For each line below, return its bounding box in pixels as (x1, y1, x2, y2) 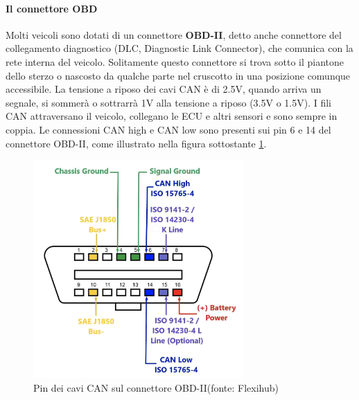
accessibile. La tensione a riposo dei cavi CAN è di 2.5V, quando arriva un (6, 82, 322, 96)
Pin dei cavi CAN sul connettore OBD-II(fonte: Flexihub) (33, 381, 279, 395)
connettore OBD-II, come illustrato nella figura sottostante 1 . (6, 136, 267, 150)
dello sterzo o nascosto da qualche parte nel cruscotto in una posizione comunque (6, 68, 351, 82)
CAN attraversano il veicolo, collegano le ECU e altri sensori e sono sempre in (6, 109, 338, 123)
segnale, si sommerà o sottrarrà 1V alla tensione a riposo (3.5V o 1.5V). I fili (6, 95, 332, 109)
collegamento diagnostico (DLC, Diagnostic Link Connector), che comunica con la (6, 41, 353, 55)
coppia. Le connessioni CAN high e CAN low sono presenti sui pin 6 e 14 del (6, 122, 331, 136)
